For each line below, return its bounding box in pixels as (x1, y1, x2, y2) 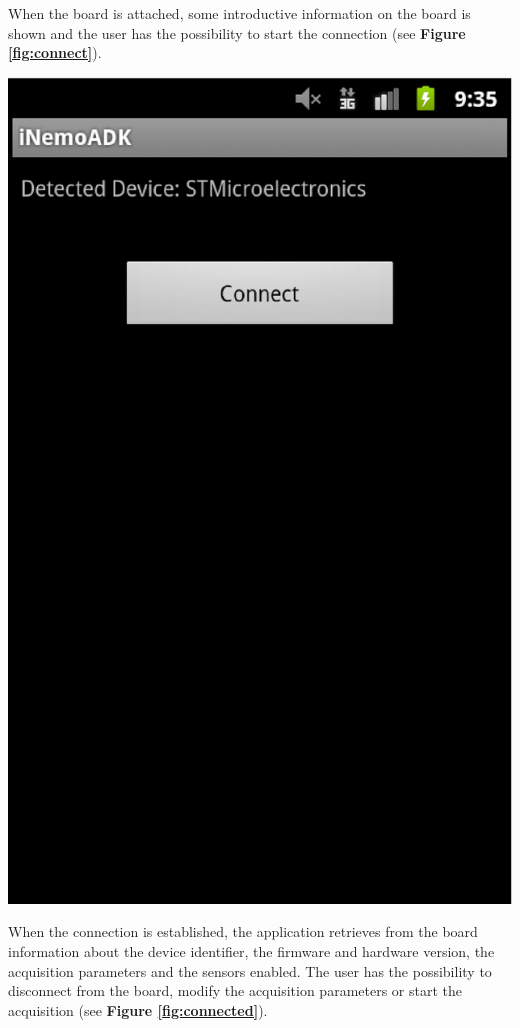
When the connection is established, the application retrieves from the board (8, 921, 478, 942)
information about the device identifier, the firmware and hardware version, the (8, 941, 495, 962)
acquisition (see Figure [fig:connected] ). (8, 999, 268, 1020)
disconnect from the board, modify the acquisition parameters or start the (8, 980, 463, 1001)
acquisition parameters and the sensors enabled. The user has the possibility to (8, 960, 492, 981)
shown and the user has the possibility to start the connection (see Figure (8, 22, 466, 43)
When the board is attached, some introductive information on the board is (8, 3, 471, 23)
